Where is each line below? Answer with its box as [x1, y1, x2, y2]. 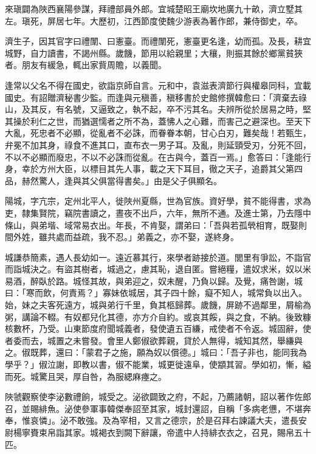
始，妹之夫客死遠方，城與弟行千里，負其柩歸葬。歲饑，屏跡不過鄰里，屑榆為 [5, 298, 311, 311]
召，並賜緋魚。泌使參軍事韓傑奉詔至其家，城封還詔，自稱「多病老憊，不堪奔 [5, 402, 311, 414]
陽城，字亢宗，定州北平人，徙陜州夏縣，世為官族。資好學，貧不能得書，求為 [5, 194, 311, 207]
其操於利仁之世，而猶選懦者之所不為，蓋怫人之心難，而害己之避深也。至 [5, 114, 294, 127]
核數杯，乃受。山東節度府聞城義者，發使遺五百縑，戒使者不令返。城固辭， [5, 322, 303, 335]
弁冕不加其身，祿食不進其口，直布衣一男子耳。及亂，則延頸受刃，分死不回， [5, 138, 311, 151]
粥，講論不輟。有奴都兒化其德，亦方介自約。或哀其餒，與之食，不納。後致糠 [5, 310, 311, 323]
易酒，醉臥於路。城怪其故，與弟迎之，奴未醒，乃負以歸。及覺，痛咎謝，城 [5, 274, 303, 287]
